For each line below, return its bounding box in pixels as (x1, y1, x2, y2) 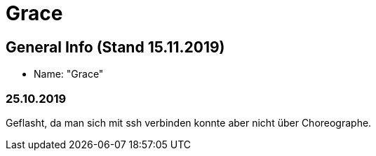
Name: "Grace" (34, 68, 104, 80)
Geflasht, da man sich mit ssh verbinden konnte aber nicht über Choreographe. (6, 116, 372, 129)
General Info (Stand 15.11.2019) (6, 38, 225, 56)
